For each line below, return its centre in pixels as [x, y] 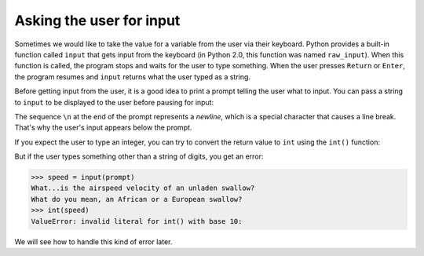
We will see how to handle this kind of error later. [93, 241]
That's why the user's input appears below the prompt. [103, 128]
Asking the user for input [97, 20]
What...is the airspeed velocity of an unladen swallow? [143, 188]
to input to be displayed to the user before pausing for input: [114, 102]
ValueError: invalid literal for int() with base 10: [137, 221]
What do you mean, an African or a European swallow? [137, 199]
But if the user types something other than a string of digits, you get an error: [139, 156]
